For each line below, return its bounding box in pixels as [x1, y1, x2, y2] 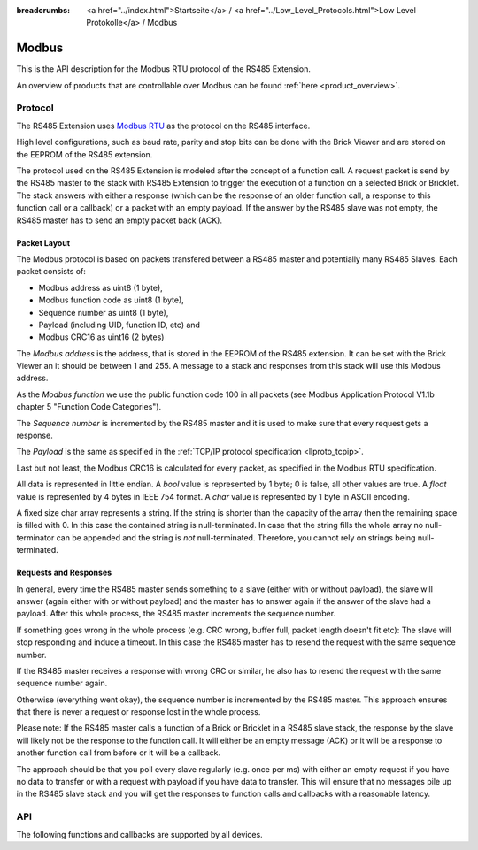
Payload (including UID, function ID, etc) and [38, 319, 201, 330]
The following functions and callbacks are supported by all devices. [16, 829, 263, 839]
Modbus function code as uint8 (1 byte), [38, 295, 185, 305]
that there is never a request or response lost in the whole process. [16, 707, 261, 717]
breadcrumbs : [16, 5, 71, 15]
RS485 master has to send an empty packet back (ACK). [16, 215, 223, 226]
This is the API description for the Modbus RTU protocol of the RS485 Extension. [16, 64, 312, 74]
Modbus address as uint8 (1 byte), [38, 282, 163, 293]
